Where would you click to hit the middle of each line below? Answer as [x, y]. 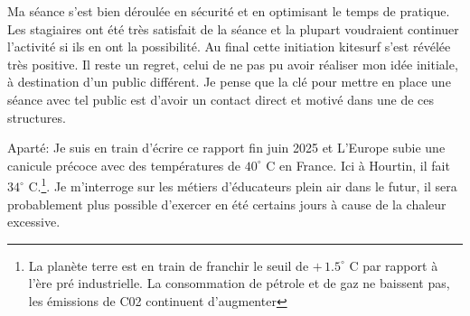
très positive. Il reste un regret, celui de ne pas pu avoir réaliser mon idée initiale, [233, 64]
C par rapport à [394, 265]
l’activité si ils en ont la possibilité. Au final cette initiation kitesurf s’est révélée [229, 46]
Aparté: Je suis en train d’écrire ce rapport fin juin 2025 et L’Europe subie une [226, 148]
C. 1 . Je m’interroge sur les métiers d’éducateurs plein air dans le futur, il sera [243, 185]
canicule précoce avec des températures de [124, 165]
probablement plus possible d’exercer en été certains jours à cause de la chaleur [227, 204]
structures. [37, 117]
